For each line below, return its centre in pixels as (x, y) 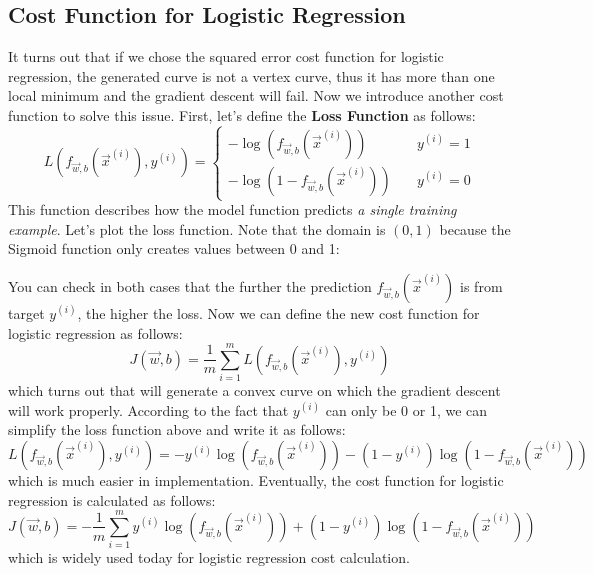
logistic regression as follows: (95, 332)
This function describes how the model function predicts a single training (232, 209)
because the (475, 228)
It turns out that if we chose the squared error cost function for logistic (226, 56)
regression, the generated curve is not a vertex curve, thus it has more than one (251, 75)
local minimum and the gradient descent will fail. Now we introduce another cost (256, 95)
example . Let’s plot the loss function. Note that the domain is (197, 228)
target (26, 312)
